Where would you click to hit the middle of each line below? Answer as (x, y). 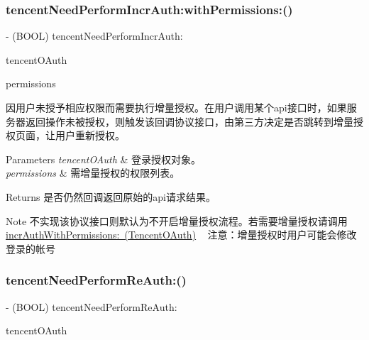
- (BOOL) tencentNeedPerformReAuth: (92, 306)
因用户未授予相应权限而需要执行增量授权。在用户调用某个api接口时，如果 (176, 107)
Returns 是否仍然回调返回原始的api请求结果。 (111, 196)
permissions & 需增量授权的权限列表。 (93, 173)
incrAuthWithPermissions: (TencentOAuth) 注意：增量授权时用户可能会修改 (181, 235)
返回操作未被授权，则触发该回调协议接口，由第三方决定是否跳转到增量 (189, 121)
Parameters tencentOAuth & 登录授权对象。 (104, 159)
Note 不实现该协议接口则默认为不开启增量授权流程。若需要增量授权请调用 (177, 220)
